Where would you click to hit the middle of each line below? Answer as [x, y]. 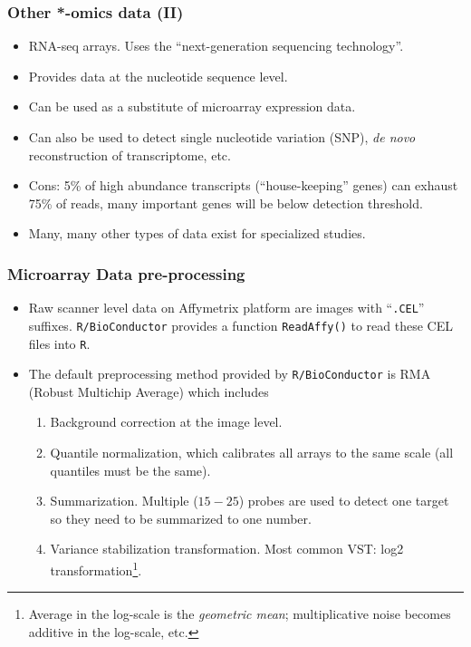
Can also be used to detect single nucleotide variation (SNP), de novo [222, 137]
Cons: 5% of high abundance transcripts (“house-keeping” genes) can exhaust [243, 185]
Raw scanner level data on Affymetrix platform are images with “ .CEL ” [226, 308]
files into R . [59, 343]
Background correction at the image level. [166, 422]
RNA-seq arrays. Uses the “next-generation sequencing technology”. [216, 46]
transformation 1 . [96, 568]
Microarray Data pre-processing [126, 273]
